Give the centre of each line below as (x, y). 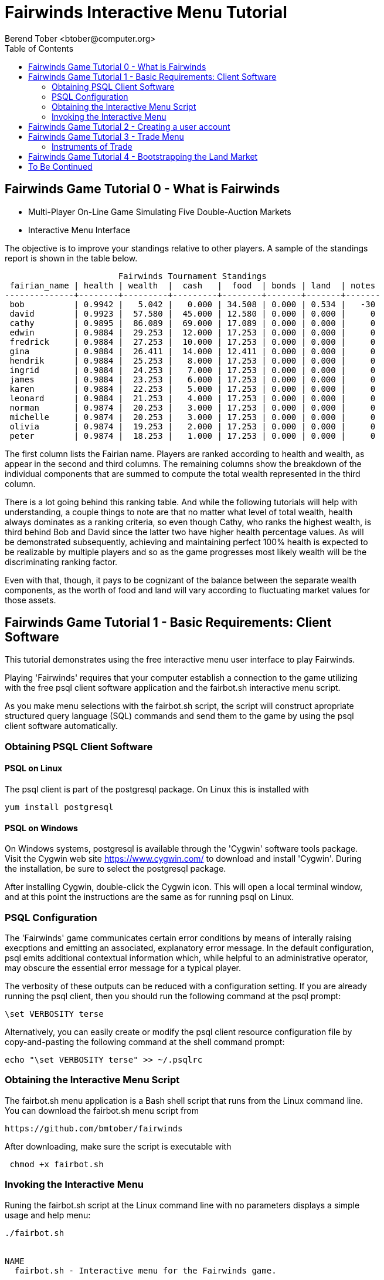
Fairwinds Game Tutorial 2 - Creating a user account (129, 126)
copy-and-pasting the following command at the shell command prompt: (145, 1042)
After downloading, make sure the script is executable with (118, 1146)
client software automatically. (61, 726)
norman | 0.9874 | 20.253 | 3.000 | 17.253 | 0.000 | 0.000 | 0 (193, 407)
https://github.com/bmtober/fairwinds (94, 1128)
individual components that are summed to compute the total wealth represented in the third (183, 473)
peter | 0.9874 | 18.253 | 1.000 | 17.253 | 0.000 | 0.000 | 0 (193, 436)
